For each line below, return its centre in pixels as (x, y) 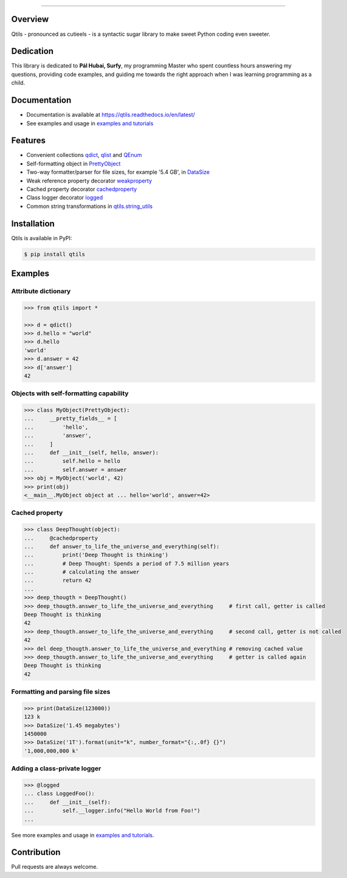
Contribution (36, 852)
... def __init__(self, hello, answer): (91, 453)
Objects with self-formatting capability (70, 393)
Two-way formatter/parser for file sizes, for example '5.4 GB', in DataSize (118, 172)
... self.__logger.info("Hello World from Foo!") (112, 811)
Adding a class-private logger (56, 769)
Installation (33, 223)
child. (18, 83)
